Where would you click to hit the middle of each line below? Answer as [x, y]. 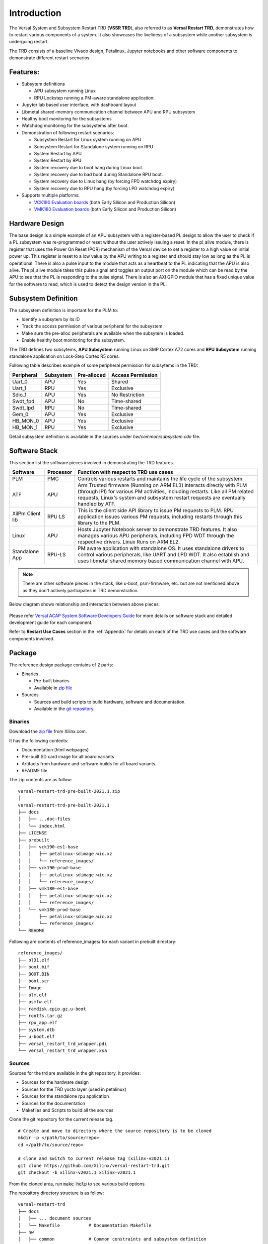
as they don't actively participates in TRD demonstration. [81, 590]
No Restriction [128, 395]
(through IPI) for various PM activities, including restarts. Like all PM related [166, 492]
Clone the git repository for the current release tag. [61, 1119]
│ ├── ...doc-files [44, 819]
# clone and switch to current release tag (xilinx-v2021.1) [94, 1159]
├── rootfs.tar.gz [40, 1016]
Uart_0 [20, 382]
